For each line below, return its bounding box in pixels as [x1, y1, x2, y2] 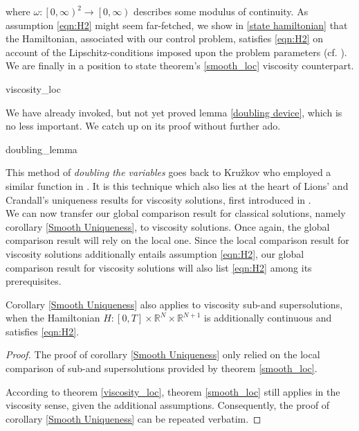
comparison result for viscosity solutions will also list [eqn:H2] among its [6, 260, 312, 274]
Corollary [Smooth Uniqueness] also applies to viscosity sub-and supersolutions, [6, 297, 343, 311]
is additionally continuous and [204, 310, 332, 325]
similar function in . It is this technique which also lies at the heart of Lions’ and [6, 178, 349, 193]
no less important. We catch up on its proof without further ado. [6, 118, 281, 133]
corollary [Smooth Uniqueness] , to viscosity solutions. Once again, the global [6, 219, 330, 234]
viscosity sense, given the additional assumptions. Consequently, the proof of [6, 398, 330, 412]
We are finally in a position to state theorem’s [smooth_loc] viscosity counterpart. [6, 58, 354, 73]
